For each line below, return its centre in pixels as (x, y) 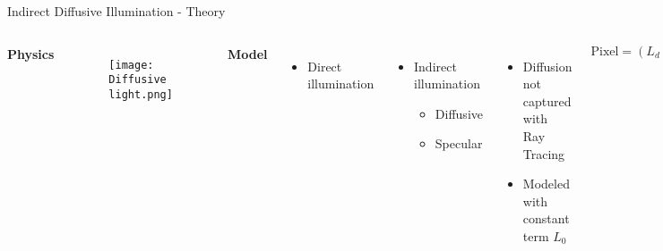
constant (546, 218)
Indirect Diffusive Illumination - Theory (116, 11)
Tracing (544, 153)
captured (547, 100)
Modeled (546, 184)
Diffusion (547, 66)
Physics (31, 53)
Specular (459, 143)
